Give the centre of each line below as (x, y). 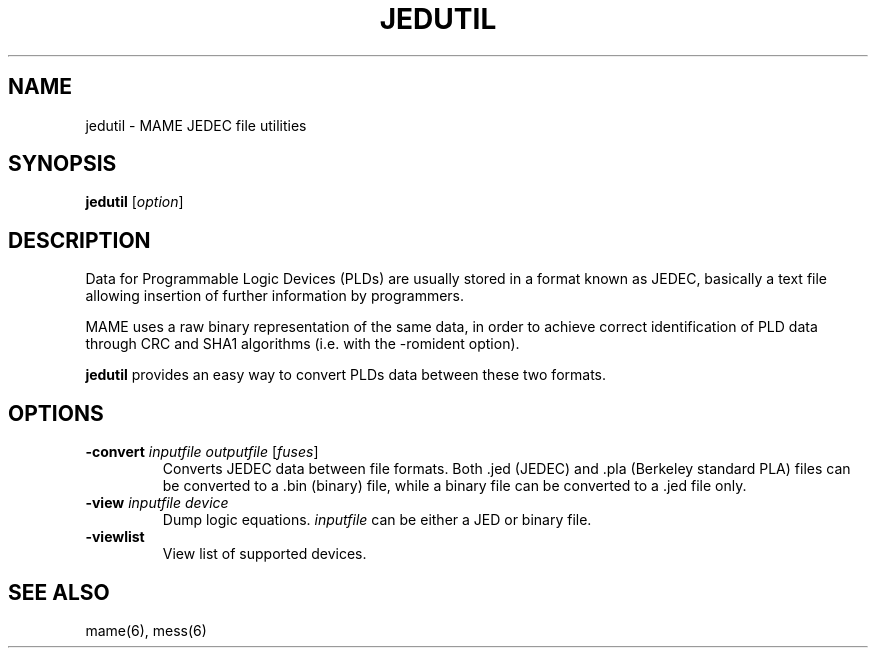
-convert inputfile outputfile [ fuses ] (202, 452)
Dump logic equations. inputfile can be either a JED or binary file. (377, 520)
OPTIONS (56, 413)
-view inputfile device (157, 503)
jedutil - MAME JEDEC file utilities (196, 125)
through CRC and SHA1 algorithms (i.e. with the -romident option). (302, 344)
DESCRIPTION (79, 240)
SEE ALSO (59, 592)
